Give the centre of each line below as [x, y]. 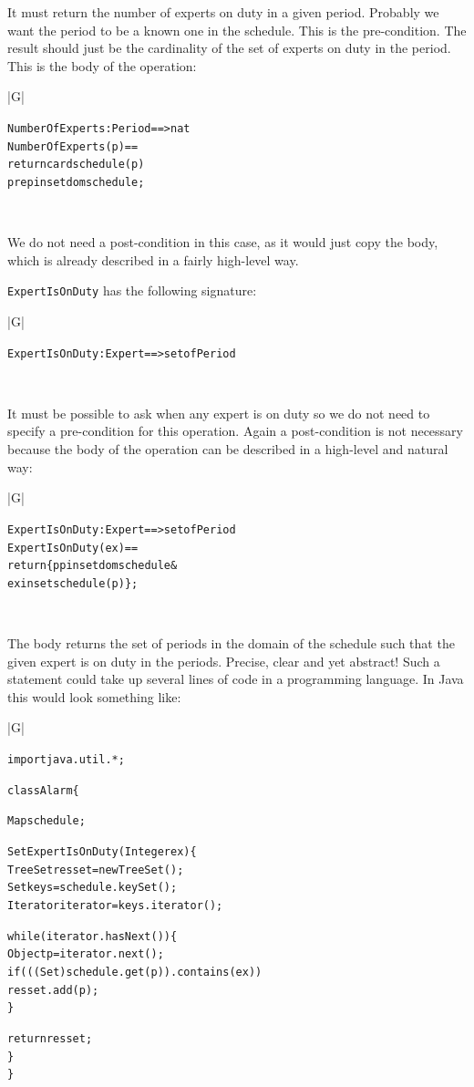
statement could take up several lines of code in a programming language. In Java [236, 679]
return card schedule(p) [76, 165]
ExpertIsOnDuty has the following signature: [132, 290]
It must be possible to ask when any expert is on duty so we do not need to [219, 413]
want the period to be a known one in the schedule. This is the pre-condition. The [237, 30]
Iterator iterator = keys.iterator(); [115, 905]
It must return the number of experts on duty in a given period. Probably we [223, 12]
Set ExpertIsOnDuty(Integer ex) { [102, 852]
